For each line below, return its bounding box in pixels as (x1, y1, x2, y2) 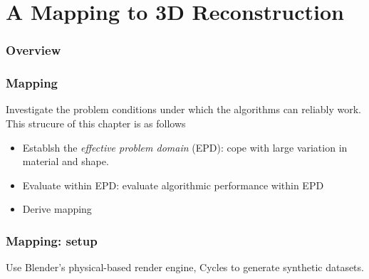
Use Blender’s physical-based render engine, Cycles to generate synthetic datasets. (6, 260, 364, 275)
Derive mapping (22, 201, 92, 216)
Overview (6, 41, 61, 59)
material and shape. (22, 154, 109, 169)
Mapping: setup (6, 231, 98, 249)
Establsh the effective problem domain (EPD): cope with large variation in (22, 139, 348, 154)
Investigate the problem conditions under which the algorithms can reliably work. (6, 102, 361, 117)
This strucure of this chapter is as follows (6, 116, 186, 131)
